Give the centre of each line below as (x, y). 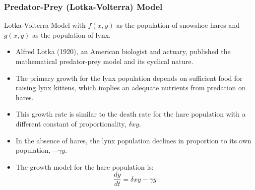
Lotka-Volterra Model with (45, 25)
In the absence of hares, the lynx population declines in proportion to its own (133, 140)
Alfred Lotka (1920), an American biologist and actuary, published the (123, 51)
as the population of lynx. (71, 34)
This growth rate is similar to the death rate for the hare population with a (130, 114)
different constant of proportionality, (71, 123)
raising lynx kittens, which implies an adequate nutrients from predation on (131, 88)
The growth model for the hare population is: (85, 166)
